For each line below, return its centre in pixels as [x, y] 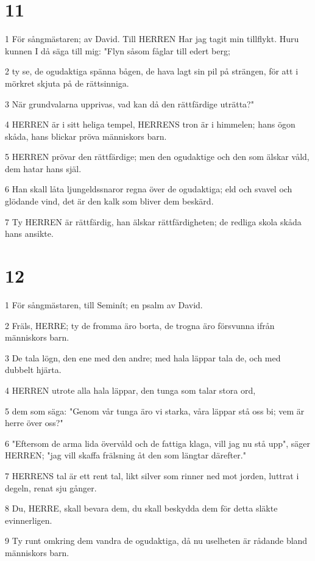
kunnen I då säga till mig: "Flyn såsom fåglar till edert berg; [118, 50]
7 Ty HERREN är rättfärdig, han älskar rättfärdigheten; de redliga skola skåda [153, 221]
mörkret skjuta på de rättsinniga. [67, 83]
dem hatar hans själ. [43, 168]
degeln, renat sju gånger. [51, 487]
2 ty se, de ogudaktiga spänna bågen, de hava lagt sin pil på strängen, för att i [152, 71]
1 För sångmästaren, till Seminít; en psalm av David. [104, 304]
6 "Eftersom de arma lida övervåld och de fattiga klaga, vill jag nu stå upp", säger [158, 443]
